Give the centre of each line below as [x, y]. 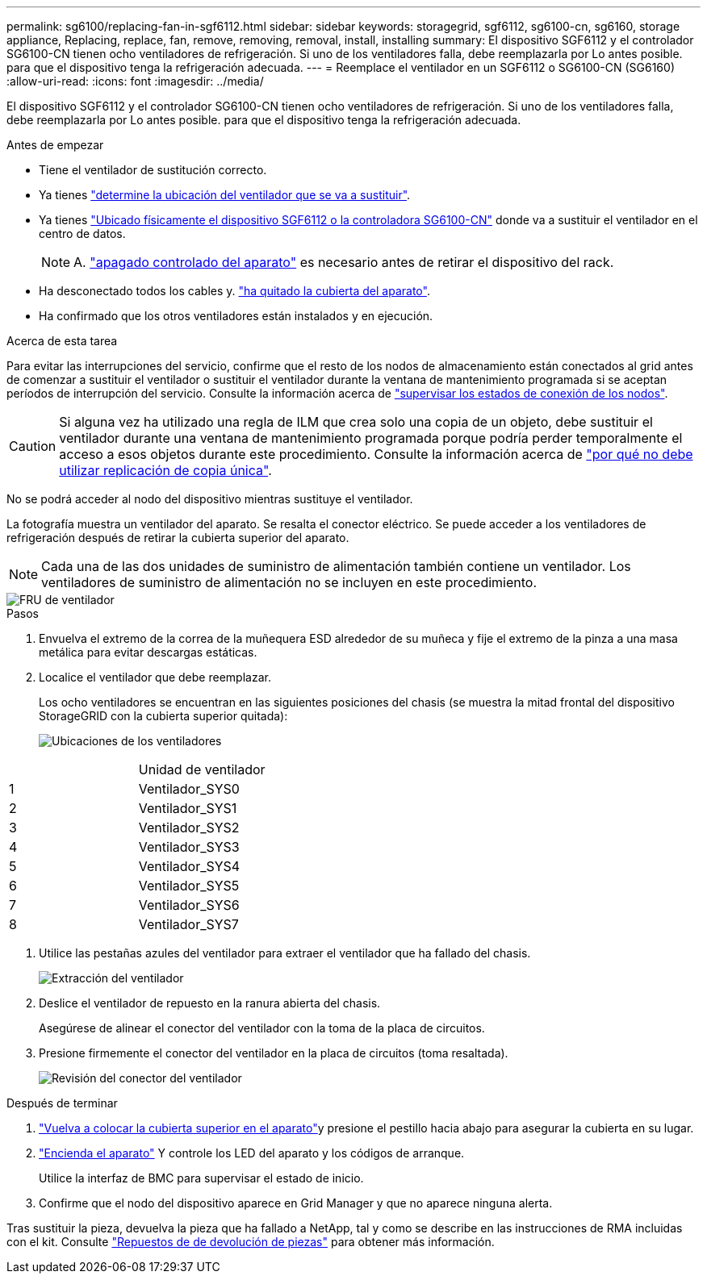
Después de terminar [62, 1103]
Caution [33, 446]
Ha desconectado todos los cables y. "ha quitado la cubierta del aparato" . [234, 291]
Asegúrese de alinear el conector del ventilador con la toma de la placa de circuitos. [262, 1028]
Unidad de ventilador [202, 769]
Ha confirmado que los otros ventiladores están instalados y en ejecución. [236, 316]
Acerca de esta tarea [62, 341]
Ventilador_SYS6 [189, 905]
